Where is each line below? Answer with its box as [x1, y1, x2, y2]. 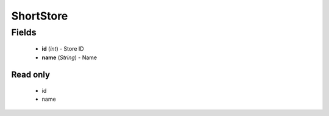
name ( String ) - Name [41, 54, 97, 61]
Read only [11, 70, 51, 80]
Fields [11, 27, 37, 38]
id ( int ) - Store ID [41, 45, 85, 53]
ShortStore [11, 9, 68, 23]
